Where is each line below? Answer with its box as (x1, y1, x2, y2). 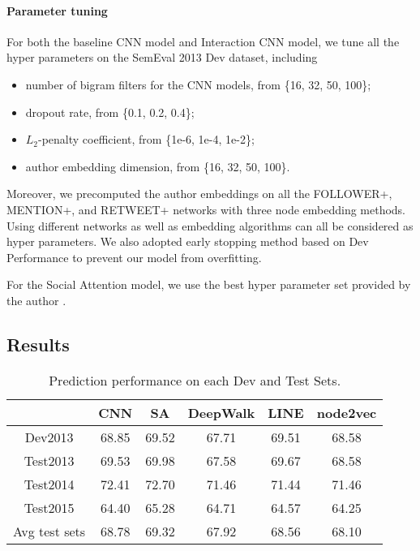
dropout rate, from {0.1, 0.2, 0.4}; (25, 103, 195, 120)
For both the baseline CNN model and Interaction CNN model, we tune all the (6, 32, 400, 50)
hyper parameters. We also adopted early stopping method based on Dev (6, 233, 369, 250)
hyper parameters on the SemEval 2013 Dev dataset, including (6, 49, 318, 66)
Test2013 (24, 450, 75, 470)
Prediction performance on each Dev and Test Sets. (49, 370, 341, 390)
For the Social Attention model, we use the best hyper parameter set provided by (6, 276, 411, 293)
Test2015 (24, 497, 75, 517)
